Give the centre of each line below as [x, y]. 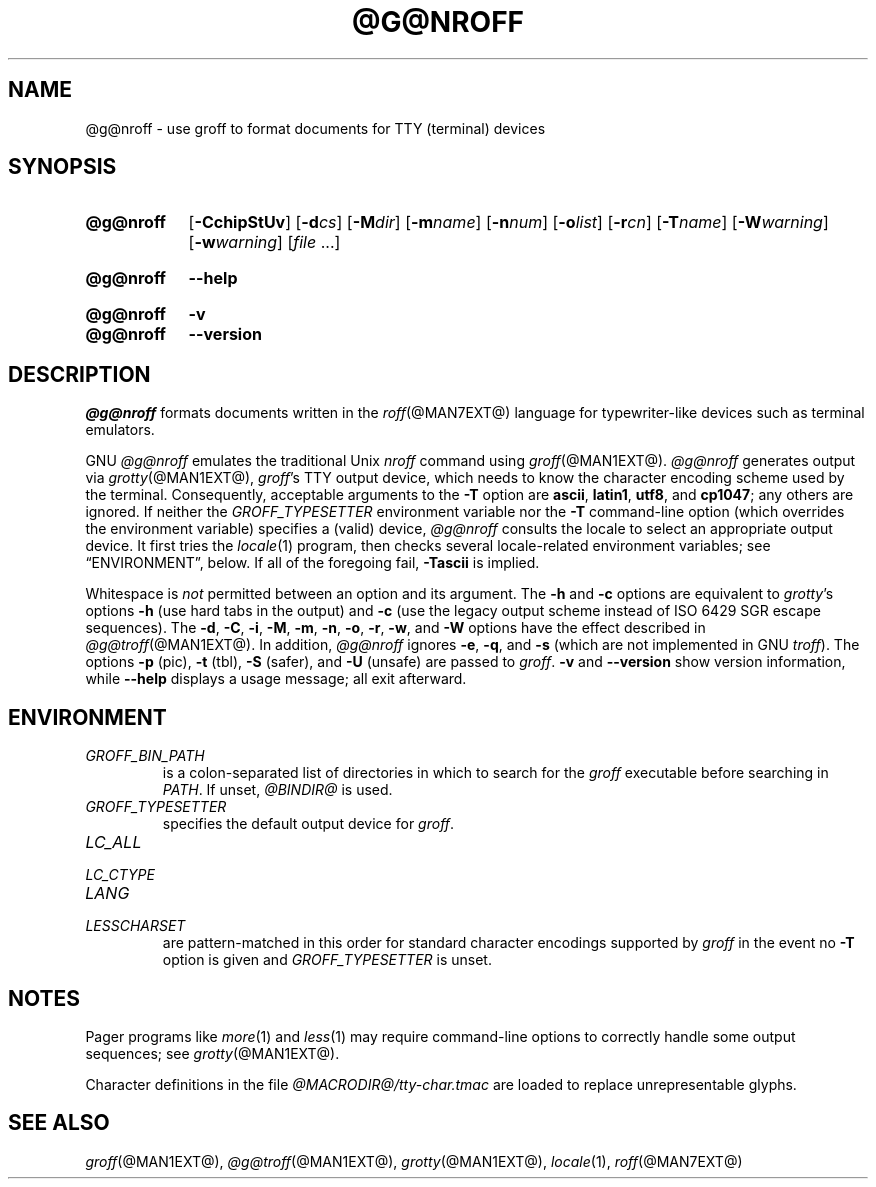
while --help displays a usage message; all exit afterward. [276, 679]
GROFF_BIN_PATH [145, 756]
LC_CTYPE [120, 875]
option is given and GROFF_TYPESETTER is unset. [327, 960]
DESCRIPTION [79, 374]
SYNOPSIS [62, 167]
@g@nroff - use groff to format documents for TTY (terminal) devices [315, 128]
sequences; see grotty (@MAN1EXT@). [212, 1053]
